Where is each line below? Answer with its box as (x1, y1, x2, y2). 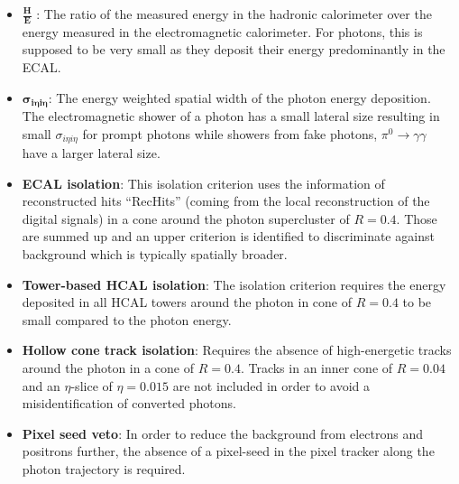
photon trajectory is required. (22, 460, 186, 479)
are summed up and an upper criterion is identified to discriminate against (22, 227, 435, 246)
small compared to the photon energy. (22, 310, 232, 329)
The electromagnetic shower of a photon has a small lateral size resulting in (22, 107, 440, 126)
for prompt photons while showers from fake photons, (82, 124, 378, 143)
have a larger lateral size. (22, 144, 161, 163)
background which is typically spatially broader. (22, 245, 288, 264)
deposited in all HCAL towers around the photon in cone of (22, 293, 353, 312)
